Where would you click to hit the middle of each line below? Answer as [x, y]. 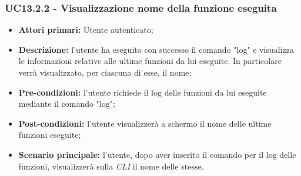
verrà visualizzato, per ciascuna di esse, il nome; [105, 72]
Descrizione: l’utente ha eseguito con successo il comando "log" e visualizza [156, 49]
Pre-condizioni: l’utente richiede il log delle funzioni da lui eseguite [143, 92]
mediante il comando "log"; [67, 104]
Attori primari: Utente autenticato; [86, 30]
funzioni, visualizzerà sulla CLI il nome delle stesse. [111, 166]
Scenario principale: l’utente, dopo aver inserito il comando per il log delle [157, 154]
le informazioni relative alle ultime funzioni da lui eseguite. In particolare [150, 61]
